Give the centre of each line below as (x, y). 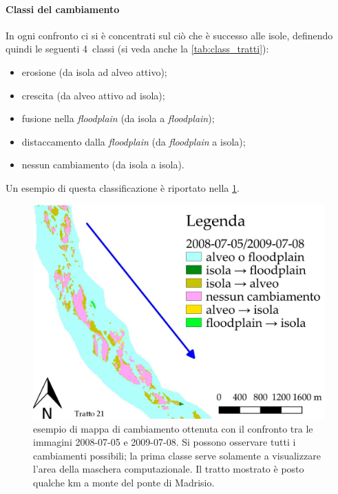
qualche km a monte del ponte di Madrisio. (124, 483)
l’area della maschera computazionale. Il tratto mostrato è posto (169, 469)
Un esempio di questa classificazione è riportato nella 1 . (123, 187)
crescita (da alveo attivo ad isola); (93, 95)
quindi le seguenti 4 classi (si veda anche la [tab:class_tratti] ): (137, 49)
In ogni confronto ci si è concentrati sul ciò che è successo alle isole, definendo (169, 35)
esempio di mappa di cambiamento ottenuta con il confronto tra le (173, 428)
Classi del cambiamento (63, 9)
